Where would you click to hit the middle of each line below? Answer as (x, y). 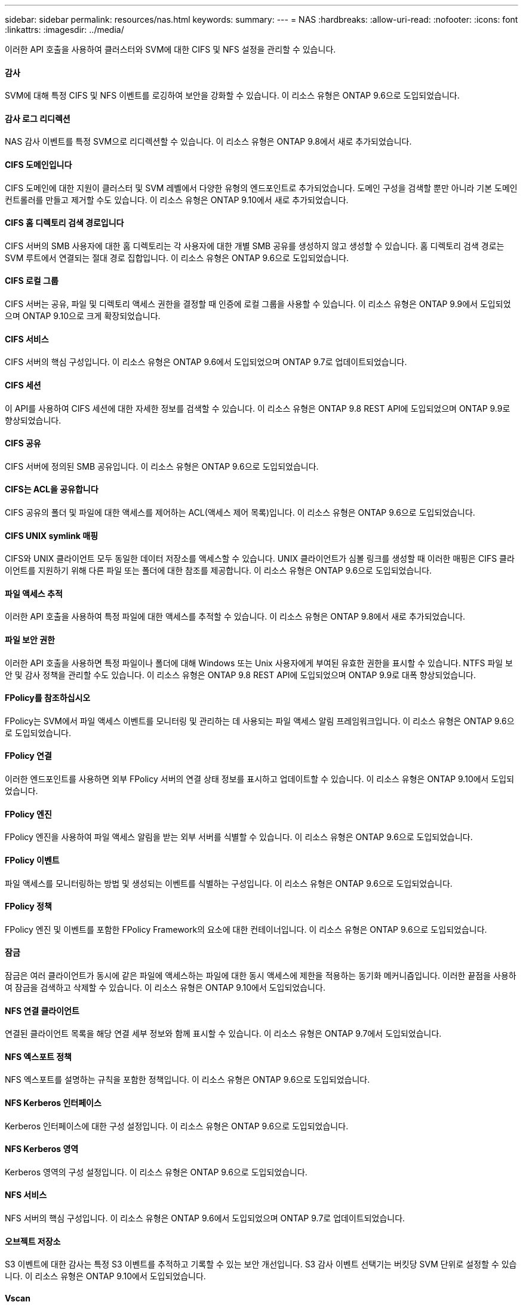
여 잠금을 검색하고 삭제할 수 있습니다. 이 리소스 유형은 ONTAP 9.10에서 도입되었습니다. (165, 987)
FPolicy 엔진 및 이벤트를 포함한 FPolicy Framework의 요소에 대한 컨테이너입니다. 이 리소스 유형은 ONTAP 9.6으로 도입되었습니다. (246, 929)
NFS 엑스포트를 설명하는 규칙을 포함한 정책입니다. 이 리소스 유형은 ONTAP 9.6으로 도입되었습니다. (187, 1080)
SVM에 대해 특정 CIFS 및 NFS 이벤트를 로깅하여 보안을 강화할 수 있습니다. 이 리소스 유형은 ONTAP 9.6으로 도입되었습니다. (232, 96)
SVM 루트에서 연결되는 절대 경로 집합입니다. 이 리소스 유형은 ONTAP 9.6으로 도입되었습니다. (177, 258)
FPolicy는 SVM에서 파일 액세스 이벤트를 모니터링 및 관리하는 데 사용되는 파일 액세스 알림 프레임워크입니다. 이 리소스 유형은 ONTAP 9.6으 (260, 721)
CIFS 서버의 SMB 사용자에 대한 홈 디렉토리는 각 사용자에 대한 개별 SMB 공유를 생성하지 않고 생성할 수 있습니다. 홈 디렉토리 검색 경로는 (255, 246)
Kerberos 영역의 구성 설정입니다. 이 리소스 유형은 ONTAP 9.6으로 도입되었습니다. (156, 1172)
